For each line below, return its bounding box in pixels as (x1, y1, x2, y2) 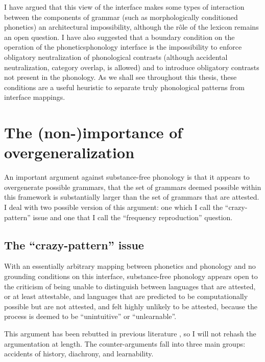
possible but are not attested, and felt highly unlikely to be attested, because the (4, 301, 257, 311)
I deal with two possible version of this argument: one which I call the (4, 202, 223, 212)
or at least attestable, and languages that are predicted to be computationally (4, 291, 248, 302)
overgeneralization (4, 142, 135, 163)
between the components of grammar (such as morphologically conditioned (4, 11, 238, 22)
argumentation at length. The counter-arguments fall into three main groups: (4, 338, 246, 349)
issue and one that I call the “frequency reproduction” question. (33, 211, 233, 222)
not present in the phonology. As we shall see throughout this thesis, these (4, 72, 237, 82)
